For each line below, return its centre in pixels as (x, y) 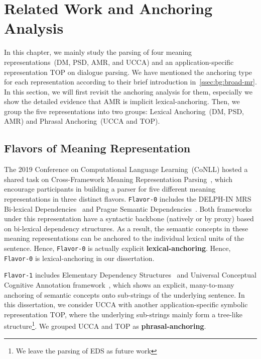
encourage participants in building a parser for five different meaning (110, 189)
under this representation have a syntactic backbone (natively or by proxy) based (129, 218)
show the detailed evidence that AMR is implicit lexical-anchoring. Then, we (122, 101)
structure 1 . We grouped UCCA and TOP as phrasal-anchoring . (105, 325)
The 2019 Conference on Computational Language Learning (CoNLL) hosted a (126, 169)
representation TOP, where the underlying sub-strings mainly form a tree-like (123, 314)
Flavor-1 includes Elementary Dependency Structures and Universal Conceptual (130, 275)
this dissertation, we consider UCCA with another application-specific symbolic (126, 304)
